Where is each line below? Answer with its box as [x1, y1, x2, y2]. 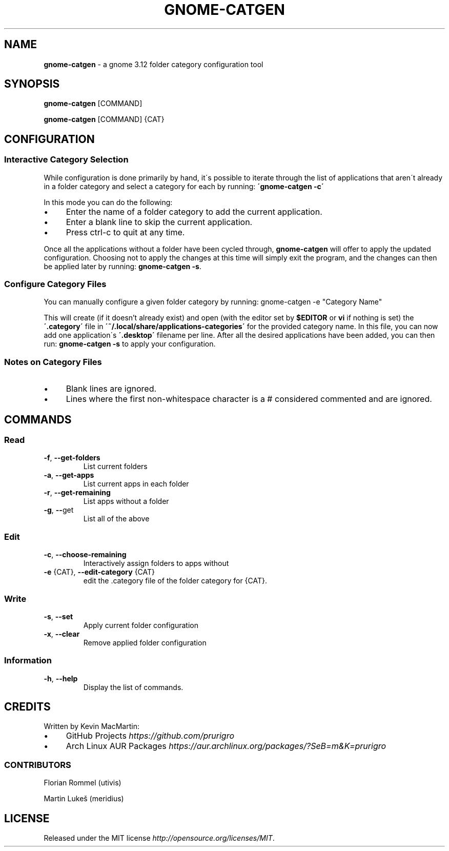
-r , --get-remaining [44, 488, 111, 497]
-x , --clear [44, 629, 80, 638]
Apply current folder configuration [83, 620, 198, 630]
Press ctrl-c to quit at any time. [66, 227, 185, 237]
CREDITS [4, 700, 51, 714]
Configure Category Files [4, 279, 107, 290]
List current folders [83, 462, 148, 471]
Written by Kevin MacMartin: [44, 722, 139, 731]
